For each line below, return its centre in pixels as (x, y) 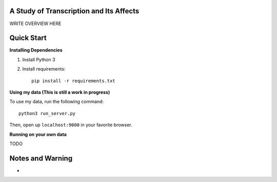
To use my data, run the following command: (56, 102)
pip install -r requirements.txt (73, 81)
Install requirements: (44, 69)
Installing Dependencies (36, 50)
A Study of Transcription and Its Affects (74, 11)
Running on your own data (38, 134)
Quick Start (28, 38)
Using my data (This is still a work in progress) (60, 92)
